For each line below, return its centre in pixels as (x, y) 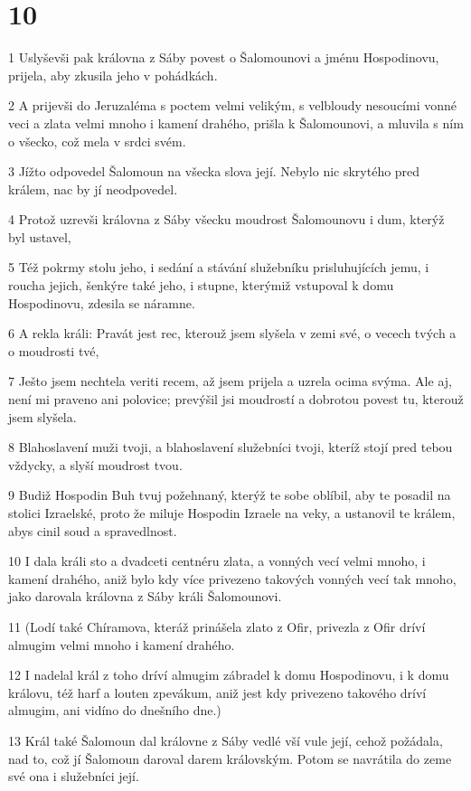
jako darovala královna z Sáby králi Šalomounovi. (145, 596)
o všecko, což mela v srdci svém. (97, 141)
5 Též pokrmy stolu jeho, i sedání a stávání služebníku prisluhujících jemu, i (219, 267)
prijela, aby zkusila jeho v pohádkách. (113, 75)
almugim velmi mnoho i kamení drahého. (122, 644)
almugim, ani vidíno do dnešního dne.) (115, 710)
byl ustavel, (40, 236)
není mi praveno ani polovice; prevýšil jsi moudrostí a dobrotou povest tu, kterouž (236, 399)
